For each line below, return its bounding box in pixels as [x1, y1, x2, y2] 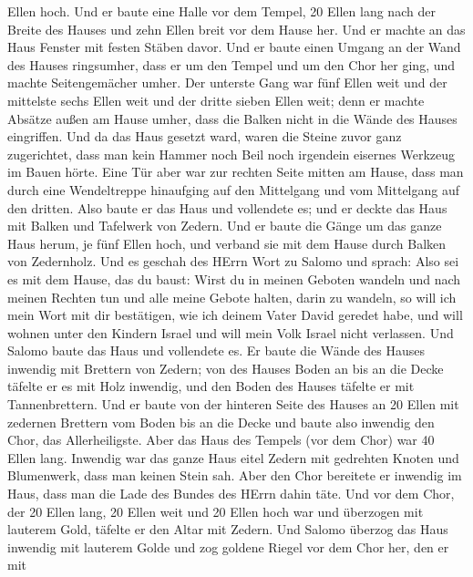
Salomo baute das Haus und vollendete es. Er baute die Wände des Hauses [7, 341, 426, 360]
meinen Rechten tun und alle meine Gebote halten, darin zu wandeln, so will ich [7, 287, 457, 306]
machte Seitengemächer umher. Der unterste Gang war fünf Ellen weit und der [7, 73, 447, 92]
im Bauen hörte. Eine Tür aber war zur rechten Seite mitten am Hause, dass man [7, 162, 464, 181]
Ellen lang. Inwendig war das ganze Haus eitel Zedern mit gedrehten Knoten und [7, 448, 459, 467]
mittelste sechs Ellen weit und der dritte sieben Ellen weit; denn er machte [7, 90, 425, 109]
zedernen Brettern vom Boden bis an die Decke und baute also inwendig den [7, 412, 435, 431]
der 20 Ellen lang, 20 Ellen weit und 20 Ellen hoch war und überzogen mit [7, 501, 424, 520]
